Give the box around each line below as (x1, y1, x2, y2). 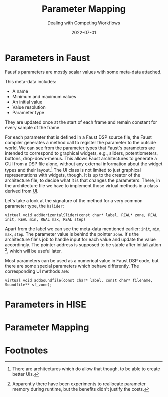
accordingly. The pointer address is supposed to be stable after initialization (5, 242, 161, 248)
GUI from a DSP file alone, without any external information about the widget (5, 161, 163, 167)
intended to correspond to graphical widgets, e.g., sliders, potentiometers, (5, 150, 158, 156)
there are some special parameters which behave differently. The (5, 263, 139, 269)
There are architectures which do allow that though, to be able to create (12, 366, 160, 372)
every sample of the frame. (5, 124, 61, 130)
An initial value (12, 99, 43, 105)
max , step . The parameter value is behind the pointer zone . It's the (5, 231, 139, 237)
